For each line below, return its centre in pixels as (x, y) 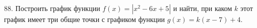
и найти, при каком (203, 8)
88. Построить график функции (52, 8)
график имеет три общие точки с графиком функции (85, 19)
